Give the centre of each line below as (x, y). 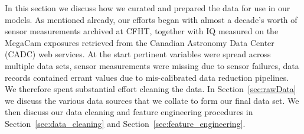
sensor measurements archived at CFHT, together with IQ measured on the (142, 31)
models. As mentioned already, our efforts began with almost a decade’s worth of (151, 19)
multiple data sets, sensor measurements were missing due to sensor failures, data (152, 65)
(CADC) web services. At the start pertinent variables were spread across (138, 54)
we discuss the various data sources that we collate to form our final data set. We (152, 100)
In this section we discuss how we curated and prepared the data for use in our (148, 8)
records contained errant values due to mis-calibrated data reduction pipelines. (147, 77)
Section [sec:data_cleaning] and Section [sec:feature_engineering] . (125, 123)
